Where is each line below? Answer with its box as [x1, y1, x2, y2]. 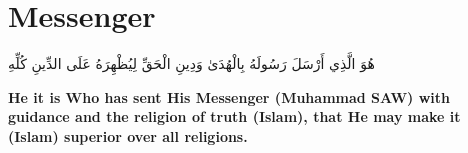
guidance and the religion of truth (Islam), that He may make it [8, 106, 461, 127]
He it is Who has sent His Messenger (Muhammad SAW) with [8, 86, 450, 107]
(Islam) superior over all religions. [8, 125, 248, 146]
